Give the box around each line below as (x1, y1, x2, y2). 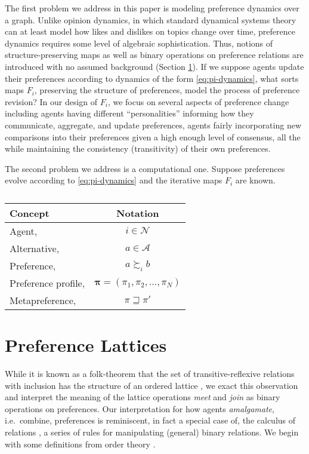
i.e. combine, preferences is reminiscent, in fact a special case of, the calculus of (5, 414, 296, 427)
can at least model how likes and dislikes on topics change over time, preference (5, 25, 295, 38)
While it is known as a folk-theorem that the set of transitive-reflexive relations (5, 367, 295, 380)
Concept (10, 205, 50, 220)
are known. (235, 174, 276, 186)
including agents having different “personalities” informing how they (5, 107, 254, 119)
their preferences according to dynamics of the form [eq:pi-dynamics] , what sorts (5, 72, 299, 84)
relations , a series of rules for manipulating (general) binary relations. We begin (5, 426, 299, 438)
